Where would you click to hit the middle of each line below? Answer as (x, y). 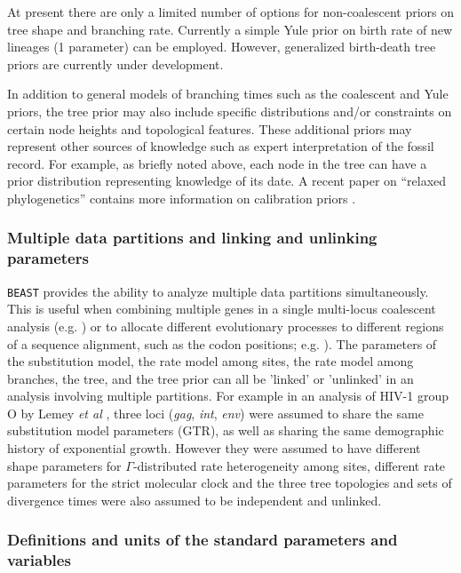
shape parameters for (64, 465)
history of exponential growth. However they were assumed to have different (214, 448)
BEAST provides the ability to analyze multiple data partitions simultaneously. (218, 291)
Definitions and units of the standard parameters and (203, 540)
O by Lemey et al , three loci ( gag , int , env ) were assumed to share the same (215, 413)
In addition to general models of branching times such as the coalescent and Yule (228, 94)
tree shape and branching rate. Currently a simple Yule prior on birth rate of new (230, 29)
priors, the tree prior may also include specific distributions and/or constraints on (230, 111)
